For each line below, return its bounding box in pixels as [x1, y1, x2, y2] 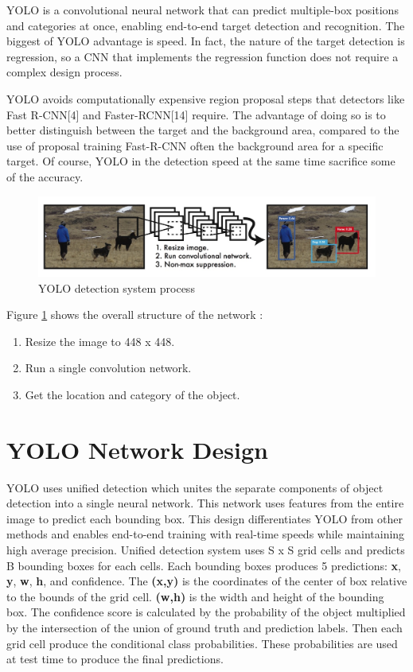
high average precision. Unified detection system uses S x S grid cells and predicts [6, 542, 405, 558]
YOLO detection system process [38, 279, 195, 296]
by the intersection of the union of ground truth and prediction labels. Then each [6, 620, 403, 635]
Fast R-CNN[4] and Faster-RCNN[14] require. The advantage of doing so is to [6, 106, 386, 122]
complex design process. [6, 64, 123, 80]
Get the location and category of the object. [25, 386, 240, 402]
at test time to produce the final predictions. [6, 651, 224, 667]
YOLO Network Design [6, 433, 268, 465]
